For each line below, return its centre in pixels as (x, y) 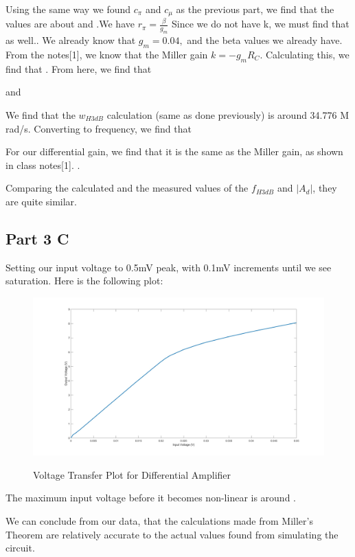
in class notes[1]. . (43, 164)
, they (325, 188)
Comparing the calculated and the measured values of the (127, 188)
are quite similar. (41, 201)
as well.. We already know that (71, 40)
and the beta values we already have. (265, 40)
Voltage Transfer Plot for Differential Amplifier (132, 474)
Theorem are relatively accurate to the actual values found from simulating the (172, 534)
